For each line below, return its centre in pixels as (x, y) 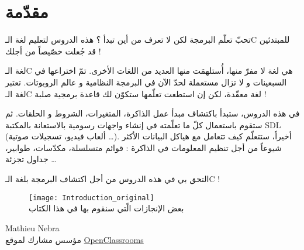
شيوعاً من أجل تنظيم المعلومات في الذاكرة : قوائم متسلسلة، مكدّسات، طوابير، (144, 147)
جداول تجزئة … (31, 159)
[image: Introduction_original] (91, 198)
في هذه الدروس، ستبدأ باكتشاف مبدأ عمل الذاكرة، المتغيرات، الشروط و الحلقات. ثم (153, 113)
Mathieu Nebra (32, 227)
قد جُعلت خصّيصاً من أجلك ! (53, 51)
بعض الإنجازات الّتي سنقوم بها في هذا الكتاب (106, 208)
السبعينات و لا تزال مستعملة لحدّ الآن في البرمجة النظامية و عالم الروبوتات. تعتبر (146, 82)
